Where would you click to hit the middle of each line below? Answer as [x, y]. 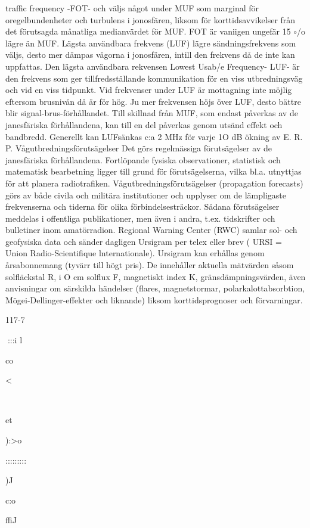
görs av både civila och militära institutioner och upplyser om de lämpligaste [146, 195]
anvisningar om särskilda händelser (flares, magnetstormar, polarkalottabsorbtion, [155, 288]
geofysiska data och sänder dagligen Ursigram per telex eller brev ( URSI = [144, 241]
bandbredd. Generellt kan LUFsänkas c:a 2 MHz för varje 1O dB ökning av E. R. [154, 136]
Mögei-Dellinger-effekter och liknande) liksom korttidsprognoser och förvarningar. [154, 299]
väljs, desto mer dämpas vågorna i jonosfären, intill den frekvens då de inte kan [150, 55]
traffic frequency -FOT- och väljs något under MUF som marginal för [132, 8]
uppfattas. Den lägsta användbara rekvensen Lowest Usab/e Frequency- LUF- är [153, 66]
